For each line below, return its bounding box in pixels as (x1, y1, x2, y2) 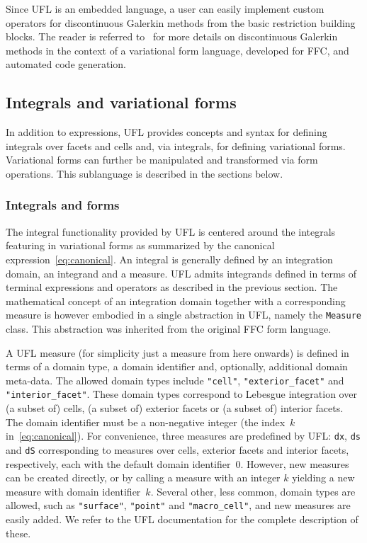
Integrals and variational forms (6, 91, 237, 113)
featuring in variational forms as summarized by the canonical (6, 238, 275, 253)
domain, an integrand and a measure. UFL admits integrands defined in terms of (6, 265, 357, 280)
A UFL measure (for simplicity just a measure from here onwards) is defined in (6, 345, 349, 360)
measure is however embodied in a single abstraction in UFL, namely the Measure (6, 307, 362, 322)
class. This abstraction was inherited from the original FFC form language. (6, 321, 332, 336)
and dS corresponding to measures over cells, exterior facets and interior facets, (6, 442, 349, 457)
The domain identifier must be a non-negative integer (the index (6, 414, 286, 429)
